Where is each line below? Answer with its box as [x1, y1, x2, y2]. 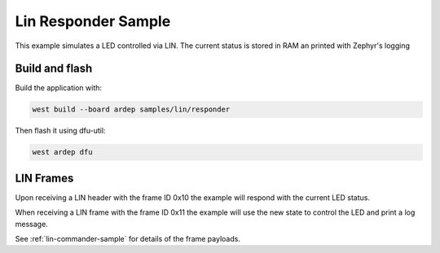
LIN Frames [15, 171, 74, 185]
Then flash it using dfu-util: [15, 126, 106, 136]
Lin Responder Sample [15, 12, 171, 30]
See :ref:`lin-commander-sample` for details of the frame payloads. [15, 234, 240, 244]
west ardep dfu [32, 147, 93, 157]
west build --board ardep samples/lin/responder [32, 105, 231, 114]
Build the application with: [15, 83, 102, 93]
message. [15, 219, 48, 229]
